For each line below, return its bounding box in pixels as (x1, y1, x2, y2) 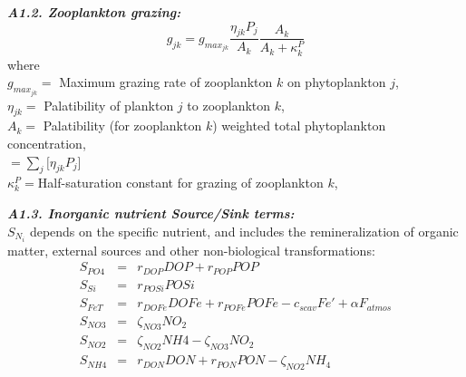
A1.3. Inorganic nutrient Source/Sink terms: (7, 203, 295, 222)
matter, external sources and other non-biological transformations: (7, 240, 375, 259)
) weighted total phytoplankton (212, 116, 386, 135)
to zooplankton (187, 95, 271, 114)
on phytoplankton (286, 72, 386, 92)
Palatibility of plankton (44, 95, 174, 114)
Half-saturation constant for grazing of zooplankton (37, 173, 324, 192)
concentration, (7, 133, 86, 152)
